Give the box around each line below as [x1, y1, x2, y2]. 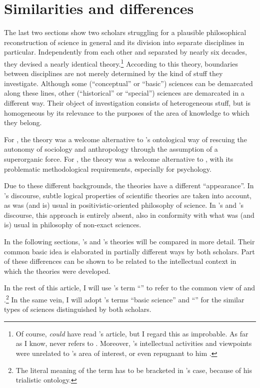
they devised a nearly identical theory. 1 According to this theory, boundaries [4, 57, 238, 69]
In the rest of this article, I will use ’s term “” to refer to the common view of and [4, 282, 255, 293]
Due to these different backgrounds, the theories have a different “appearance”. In [4, 180, 254, 191]
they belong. [4, 117, 42, 128]
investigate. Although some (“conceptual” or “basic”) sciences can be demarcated [4, 78, 253, 88]
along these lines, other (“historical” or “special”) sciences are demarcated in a [4, 88, 244, 98]
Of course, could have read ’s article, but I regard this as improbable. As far [15, 328, 248, 338]
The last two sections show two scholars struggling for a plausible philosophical [4, 27, 246, 38]
